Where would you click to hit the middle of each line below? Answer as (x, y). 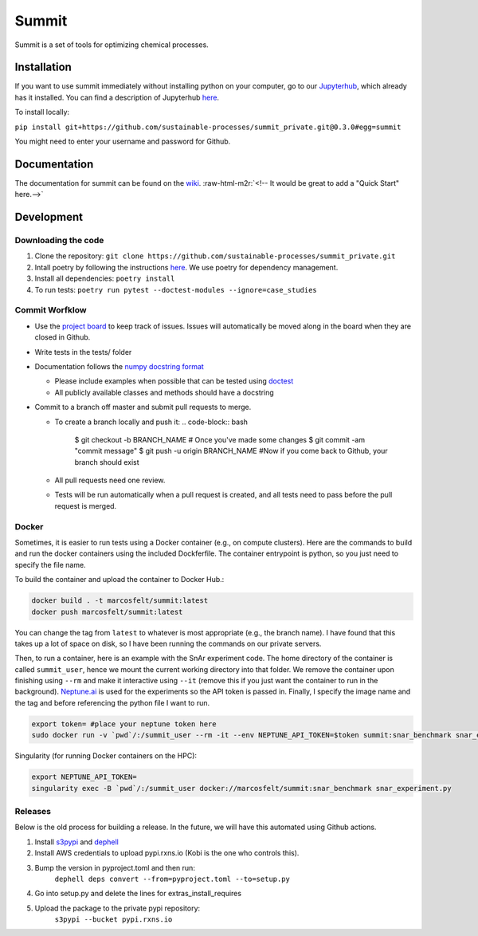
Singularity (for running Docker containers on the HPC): (106, 756)
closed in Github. (63, 337)
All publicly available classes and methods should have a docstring (164, 392)
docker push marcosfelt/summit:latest (107, 612)
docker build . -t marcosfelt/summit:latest (120, 601)
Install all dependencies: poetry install (105, 278)
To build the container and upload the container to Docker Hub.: (119, 580)
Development (49, 217)
